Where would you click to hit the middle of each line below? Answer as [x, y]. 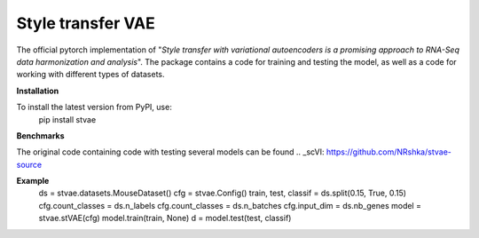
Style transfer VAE [86, 23]
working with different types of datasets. [90, 75]
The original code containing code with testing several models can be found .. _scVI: [170, 152]
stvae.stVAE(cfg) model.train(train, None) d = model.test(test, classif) [165, 218]
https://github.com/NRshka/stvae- [389, 152]
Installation [38, 91]
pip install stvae [67, 119]
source [29, 164]
